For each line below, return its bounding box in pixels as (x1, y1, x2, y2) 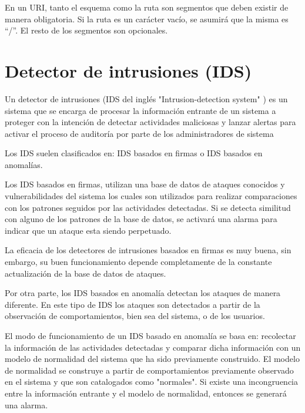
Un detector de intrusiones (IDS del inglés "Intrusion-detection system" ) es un (5, 92, 288, 105)
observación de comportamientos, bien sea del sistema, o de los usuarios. (5, 310, 265, 322)
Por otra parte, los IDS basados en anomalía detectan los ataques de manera (5, 287, 281, 299)
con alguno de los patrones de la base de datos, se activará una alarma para (5, 213, 277, 225)
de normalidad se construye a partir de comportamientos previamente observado (5, 364, 294, 376)
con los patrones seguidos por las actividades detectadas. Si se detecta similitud (5, 201, 291, 213)
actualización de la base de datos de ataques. (5, 267, 166, 279)
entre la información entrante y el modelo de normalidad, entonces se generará (5, 387, 287, 399)
